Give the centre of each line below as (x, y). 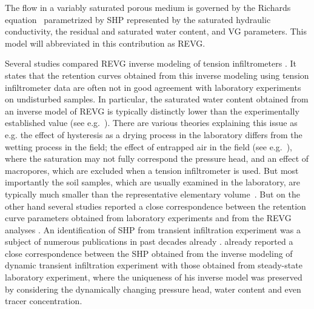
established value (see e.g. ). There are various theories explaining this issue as (151, 123)
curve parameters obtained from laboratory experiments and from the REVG (148, 218)
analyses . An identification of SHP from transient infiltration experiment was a (153, 229)
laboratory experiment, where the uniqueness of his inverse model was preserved (154, 277)
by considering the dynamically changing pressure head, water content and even (153, 289)
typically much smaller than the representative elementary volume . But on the (152, 194)
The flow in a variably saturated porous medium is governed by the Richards (148, 7)
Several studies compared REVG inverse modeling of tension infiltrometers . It (151, 63)
